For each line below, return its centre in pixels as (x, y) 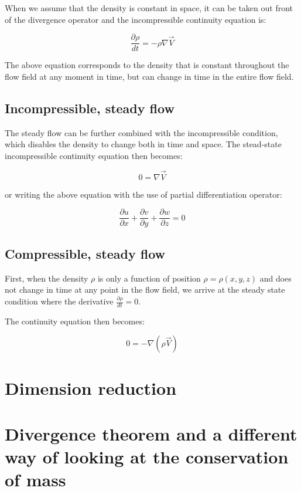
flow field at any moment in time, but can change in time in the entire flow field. (149, 76)
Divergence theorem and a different (151, 433)
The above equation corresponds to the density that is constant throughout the (147, 65)
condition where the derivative (59, 301)
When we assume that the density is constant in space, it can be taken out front (149, 8)
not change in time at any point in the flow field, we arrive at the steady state (145, 289)
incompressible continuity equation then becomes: (94, 155)
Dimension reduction (91, 387)
